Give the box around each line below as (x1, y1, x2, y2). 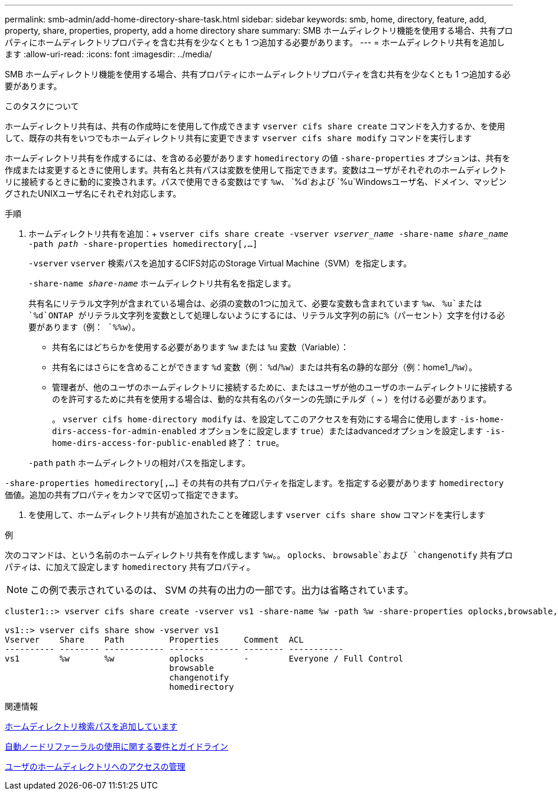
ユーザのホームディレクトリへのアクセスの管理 (5, 761, 186, 771)
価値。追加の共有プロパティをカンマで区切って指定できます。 (5, 490, 244, 500)
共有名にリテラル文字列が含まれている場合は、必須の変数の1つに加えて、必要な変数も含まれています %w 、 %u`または (28, 298, 482, 308)
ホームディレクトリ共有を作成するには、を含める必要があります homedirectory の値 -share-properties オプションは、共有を (5, 153, 511, 163)
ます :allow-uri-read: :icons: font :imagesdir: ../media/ (5, 49, 212, 59)
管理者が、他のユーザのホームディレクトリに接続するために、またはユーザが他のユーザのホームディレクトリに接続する (52, 382, 513, 392)
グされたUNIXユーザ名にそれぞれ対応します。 (5, 188, 181, 198)
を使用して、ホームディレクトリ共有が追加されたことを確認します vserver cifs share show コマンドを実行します (28, 510, 486, 520)
